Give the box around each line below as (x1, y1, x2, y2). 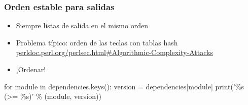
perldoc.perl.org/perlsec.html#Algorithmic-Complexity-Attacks (16, 47, 213, 58)
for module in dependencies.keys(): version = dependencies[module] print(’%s (4, 81, 244, 91)
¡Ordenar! (16, 64, 46, 74)
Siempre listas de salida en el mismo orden (16, 20, 148, 31)
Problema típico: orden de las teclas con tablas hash (16, 37, 178, 47)
